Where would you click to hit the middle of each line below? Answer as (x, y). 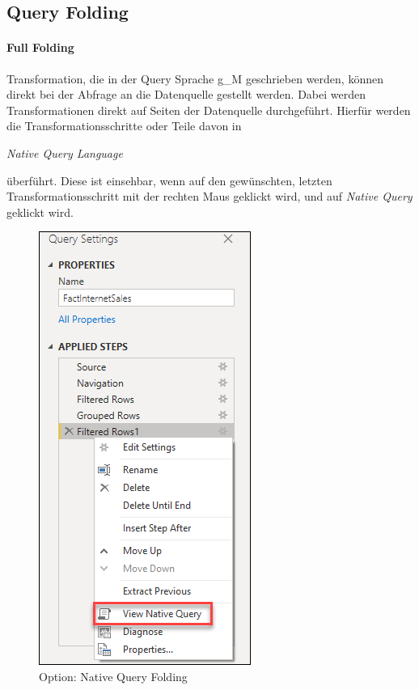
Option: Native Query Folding (113, 676)
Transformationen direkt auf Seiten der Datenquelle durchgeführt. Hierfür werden (209, 110)
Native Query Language (65, 152)
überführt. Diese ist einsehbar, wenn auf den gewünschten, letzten (169, 180)
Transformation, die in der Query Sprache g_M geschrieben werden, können (195, 78)
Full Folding (40, 47)
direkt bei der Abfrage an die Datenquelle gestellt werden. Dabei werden (186, 94)
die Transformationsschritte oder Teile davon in (124, 126)
